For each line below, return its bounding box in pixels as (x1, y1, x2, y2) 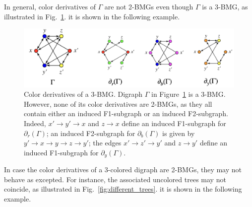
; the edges (88, 138, 122, 148)
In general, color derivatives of (4, 1, 96, 11)
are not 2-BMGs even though (104, 1, 193, 11)
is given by (162, 128, 195, 138)
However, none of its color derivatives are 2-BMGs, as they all (24, 98, 212, 109)
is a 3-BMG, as (202, 1, 248, 11)
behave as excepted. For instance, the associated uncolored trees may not (4, 174, 226, 184)
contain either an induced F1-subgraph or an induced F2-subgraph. (24, 108, 228, 119)
